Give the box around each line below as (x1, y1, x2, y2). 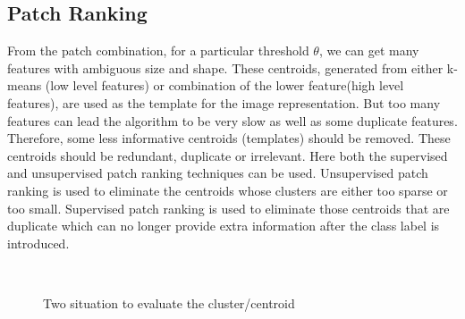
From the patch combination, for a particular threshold (7, 41, 309, 60)
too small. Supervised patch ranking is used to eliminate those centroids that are (7, 198, 450, 217)
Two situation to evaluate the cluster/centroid (43, 293, 295, 312)
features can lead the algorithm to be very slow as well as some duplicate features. (7, 111, 458, 130)
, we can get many (318, 41, 419, 60)
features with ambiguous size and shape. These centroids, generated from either (7, 58, 444, 77)
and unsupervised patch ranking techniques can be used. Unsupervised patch (7, 164, 428, 182)
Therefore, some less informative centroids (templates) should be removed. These (7, 129, 451, 147)
